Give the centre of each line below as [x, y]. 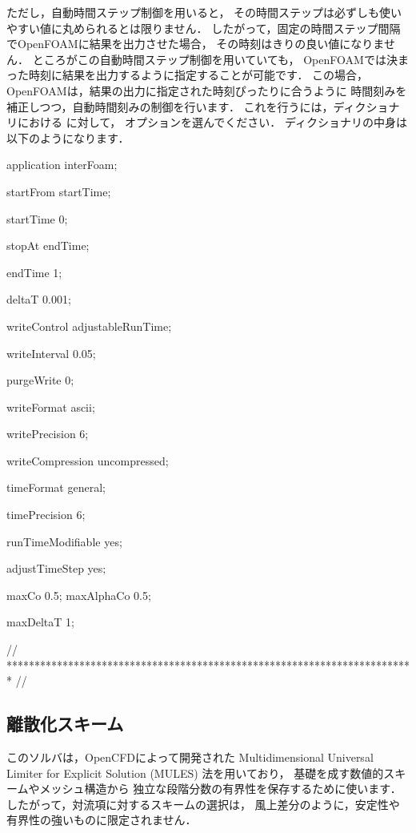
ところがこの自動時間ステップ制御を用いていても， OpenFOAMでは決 [215, 59]
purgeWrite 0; [40, 380]
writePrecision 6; [48, 434]
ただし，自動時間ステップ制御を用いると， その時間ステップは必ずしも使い [204, 12]
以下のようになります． [68, 137]
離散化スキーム [65, 724]
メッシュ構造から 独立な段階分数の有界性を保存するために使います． [220, 789]
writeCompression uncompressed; [88, 460]
